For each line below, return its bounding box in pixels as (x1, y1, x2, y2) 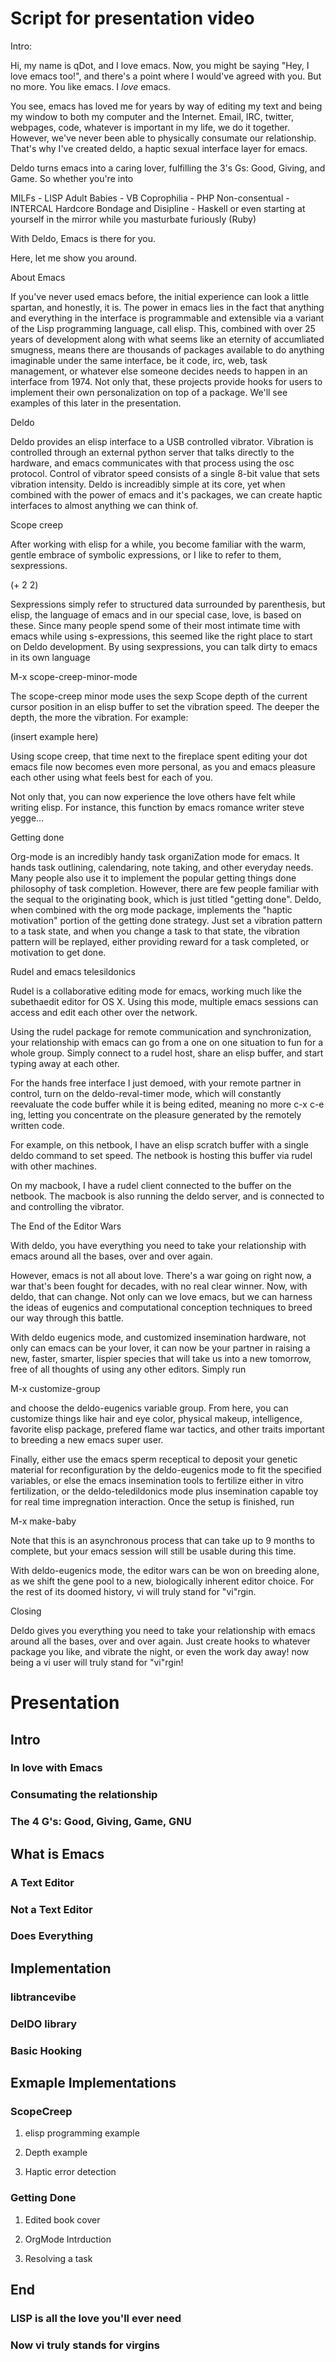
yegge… (10, 812, 45, 824)
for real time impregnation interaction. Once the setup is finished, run (10, 1495, 295, 1507)
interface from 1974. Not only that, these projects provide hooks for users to (10, 375, 323, 387)
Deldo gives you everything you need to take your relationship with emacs (10, 1624, 316, 1636)
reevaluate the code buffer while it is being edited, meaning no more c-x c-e (10, 1098, 325, 1110)
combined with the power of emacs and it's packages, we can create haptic (10, 488, 323, 501)
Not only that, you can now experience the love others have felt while (10, 790, 296, 802)
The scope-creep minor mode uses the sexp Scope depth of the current (10, 690, 308, 702)
